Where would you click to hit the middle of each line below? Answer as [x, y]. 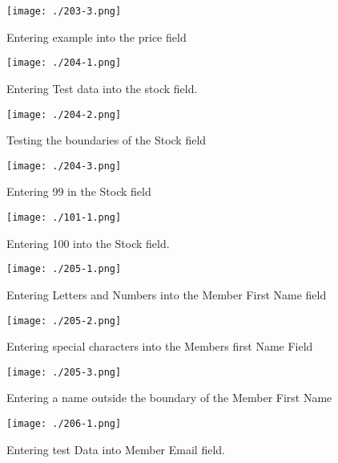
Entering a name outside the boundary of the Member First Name [169, 398]
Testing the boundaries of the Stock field [107, 140]
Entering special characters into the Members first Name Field [160, 346]
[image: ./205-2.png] [64, 321]
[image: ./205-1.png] [64, 269]
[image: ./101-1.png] [64, 217]
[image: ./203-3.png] [64, 11]
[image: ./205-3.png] [64, 372]
